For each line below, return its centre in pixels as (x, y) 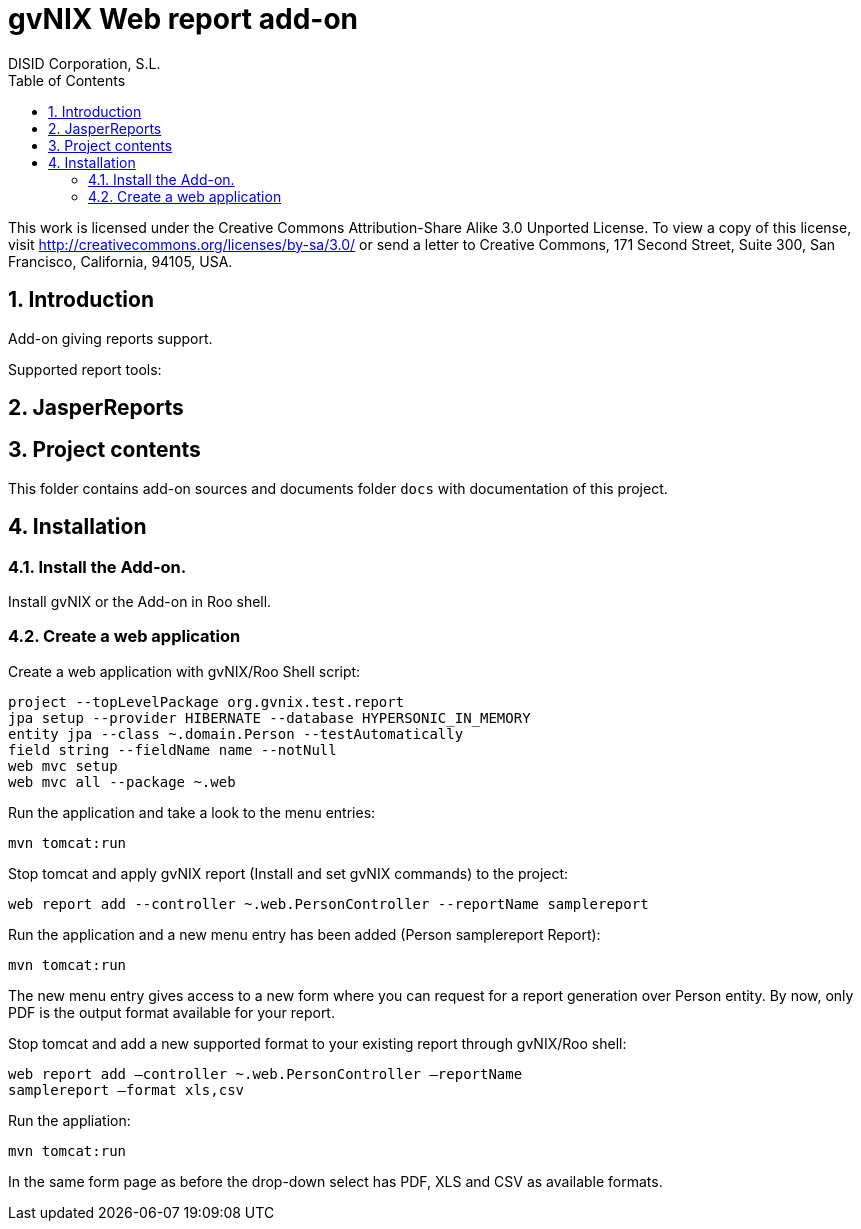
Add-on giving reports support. (110, 338)
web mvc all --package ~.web (122, 781)
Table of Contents (67, 80)
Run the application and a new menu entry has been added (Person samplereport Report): (304, 934)
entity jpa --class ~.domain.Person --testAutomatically (236, 733)
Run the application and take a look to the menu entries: (192, 812)
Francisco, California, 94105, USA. (120, 261)
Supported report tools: (85, 369)
